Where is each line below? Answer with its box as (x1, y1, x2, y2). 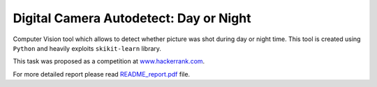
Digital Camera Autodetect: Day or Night (13, 10, 251, 26)
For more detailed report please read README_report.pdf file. (13, 70, 191, 78)
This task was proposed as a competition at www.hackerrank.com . (13, 57, 205, 65)
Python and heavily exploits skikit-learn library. (13, 44, 162, 52)
